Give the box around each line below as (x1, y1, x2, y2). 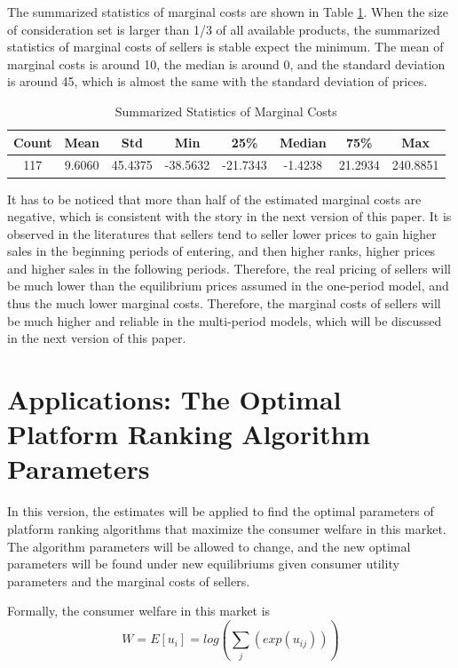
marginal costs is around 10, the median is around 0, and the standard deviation (7, 54, 446, 73)
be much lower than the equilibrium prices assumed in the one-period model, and (7, 276, 449, 295)
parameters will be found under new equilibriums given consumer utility (7, 554, 399, 573)
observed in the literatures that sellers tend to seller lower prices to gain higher (7, 224, 437, 243)
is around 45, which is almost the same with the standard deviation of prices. (7, 72, 428, 91)
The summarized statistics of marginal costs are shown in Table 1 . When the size (7, 3, 448, 20)
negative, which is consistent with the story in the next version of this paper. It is (7, 207, 452, 226)
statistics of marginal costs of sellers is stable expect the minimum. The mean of (7, 37, 444, 56)
